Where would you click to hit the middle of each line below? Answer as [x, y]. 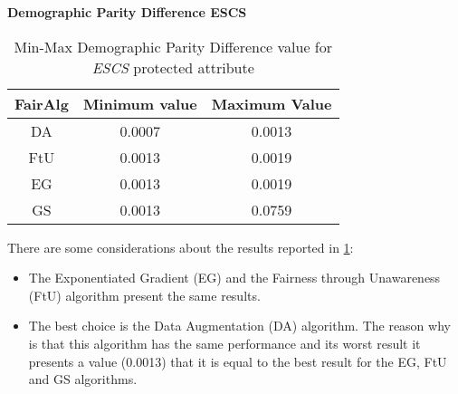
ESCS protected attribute [173, 67]
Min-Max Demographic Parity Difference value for [173, 46]
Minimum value [140, 103]
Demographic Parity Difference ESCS [127, 12]
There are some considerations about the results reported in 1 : [181, 247]
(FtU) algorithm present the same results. [144, 295]
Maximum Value [272, 103]
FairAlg [42, 103]
